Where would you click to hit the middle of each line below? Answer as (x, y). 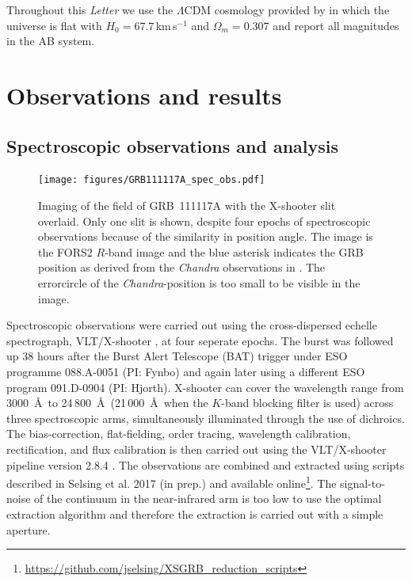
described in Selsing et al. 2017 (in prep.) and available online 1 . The (172, 482)
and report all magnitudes (336, 25)
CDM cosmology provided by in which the (287, 10)
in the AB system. (51, 41)
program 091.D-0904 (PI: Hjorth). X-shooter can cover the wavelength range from (205, 387)
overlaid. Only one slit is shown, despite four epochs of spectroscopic (204, 221)
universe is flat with (54, 25)
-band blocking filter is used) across (307, 403)
